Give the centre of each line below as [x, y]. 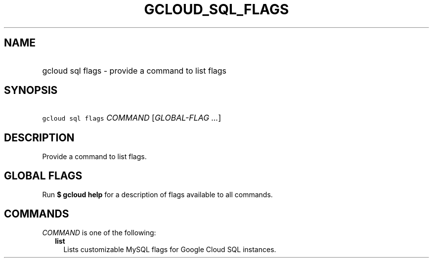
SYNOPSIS [31, 90]
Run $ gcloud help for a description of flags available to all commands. [157, 195]
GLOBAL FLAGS [43, 175]
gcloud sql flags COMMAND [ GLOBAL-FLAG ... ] [132, 118]
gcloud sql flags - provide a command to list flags [134, 70]
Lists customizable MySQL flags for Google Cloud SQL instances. [170, 249]
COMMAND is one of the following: [99, 232]
